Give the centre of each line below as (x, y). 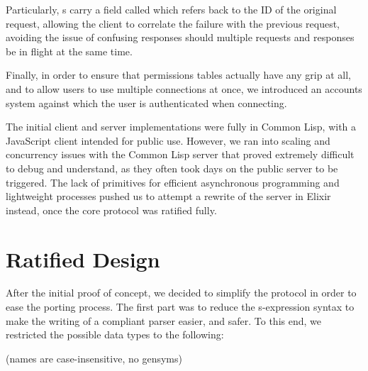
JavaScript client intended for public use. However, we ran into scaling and (168, 140)
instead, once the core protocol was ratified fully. (111, 210)
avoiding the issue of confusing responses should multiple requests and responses (180, 37)
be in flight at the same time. (69, 51)
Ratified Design (83, 259)
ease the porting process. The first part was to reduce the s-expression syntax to (180, 307)
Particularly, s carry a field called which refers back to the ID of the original (171, 9)
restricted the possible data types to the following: (115, 334)
